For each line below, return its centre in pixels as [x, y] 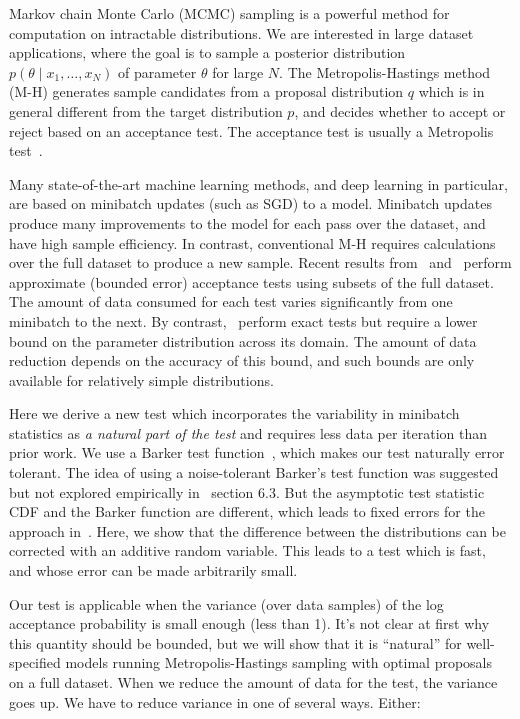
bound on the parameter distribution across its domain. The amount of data [243, 340]
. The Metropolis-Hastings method [385, 71]
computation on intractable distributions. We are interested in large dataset [241, 32]
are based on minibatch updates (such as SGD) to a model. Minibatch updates [250, 203]
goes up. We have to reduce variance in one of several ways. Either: [215, 701]
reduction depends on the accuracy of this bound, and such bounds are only [242, 360]
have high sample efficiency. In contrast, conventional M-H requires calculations [252, 242]
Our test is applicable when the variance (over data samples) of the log [226, 603]
